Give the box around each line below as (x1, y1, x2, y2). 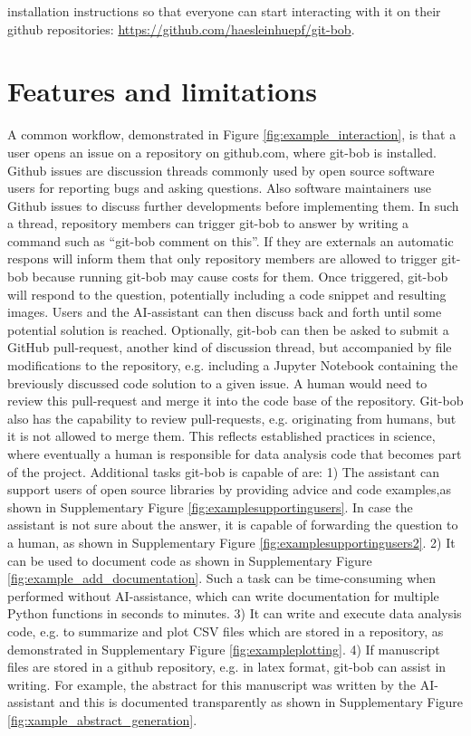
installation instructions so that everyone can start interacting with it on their (7, 2, 441, 20)
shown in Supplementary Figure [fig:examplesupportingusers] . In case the (7, 497, 413, 516)
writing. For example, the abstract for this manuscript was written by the (7, 674, 417, 693)
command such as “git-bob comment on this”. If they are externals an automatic (7, 231, 454, 250)
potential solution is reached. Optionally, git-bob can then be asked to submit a (7, 320, 449, 339)
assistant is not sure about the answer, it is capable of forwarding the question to (7, 515, 458, 534)
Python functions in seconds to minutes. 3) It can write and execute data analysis (7, 604, 462, 623)
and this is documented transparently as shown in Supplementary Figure (59, 693, 464, 712)
